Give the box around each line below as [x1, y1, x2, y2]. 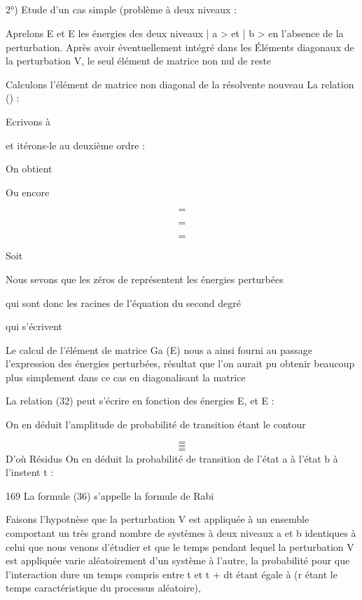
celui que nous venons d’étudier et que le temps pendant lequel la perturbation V [6, 539, 354, 554]
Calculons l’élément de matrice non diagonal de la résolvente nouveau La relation [6, 76, 354, 91]
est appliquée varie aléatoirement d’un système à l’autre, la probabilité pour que [6, 553, 350, 568]
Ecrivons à [6, 114, 51, 128]
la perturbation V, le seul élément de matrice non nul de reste [6, 53, 272, 68]
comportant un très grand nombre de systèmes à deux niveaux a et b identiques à [6, 526, 356, 540]
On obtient [6, 161, 53, 176]
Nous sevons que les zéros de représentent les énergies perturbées [6, 271, 284, 286]
